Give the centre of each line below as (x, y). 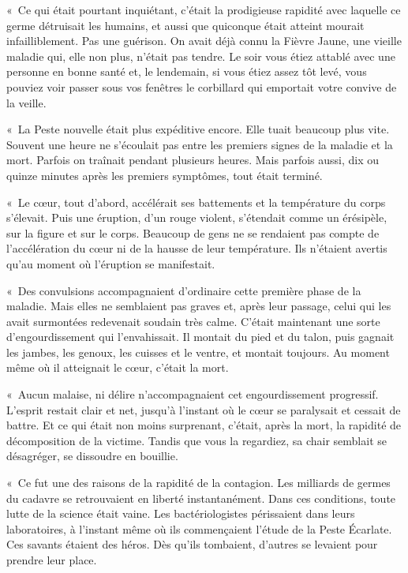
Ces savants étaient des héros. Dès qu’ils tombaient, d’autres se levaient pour (192, 544)
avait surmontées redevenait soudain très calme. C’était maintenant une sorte (193, 321)
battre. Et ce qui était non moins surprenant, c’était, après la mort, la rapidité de (204, 425)
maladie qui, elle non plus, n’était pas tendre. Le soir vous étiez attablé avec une (201, 56)
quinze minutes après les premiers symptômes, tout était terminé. (165, 175)
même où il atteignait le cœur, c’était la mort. (118, 367)
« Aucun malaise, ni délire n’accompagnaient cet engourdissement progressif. (193, 394)
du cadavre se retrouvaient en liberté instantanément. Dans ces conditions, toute (201, 498)
